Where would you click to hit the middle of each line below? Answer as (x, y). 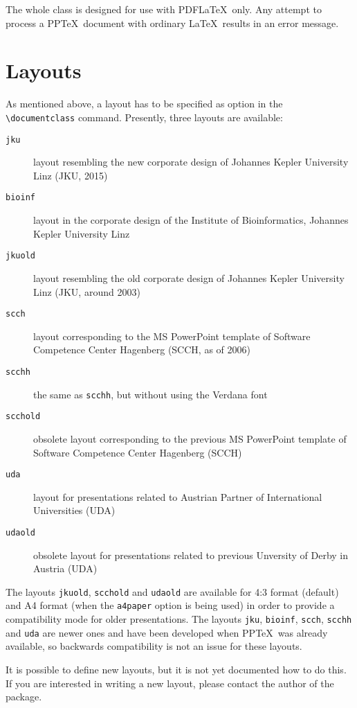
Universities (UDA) (74, 510)
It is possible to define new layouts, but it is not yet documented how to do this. (176, 669)
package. (24, 697)
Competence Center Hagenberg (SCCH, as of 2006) (142, 349)
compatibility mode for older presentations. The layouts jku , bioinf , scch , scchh (179, 619)
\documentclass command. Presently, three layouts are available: (144, 117)
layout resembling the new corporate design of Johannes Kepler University (191, 162)
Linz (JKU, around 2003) (87, 291)
